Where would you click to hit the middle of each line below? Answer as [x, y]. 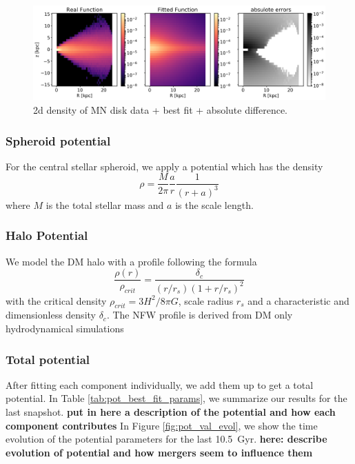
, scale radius [206, 300]
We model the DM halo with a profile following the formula [131, 261]
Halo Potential [47, 235]
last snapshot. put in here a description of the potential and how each [171, 412]
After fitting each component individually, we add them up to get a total [160, 384]
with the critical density [56, 300]
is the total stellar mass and [105, 204]
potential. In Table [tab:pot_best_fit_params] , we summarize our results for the [176, 398]
